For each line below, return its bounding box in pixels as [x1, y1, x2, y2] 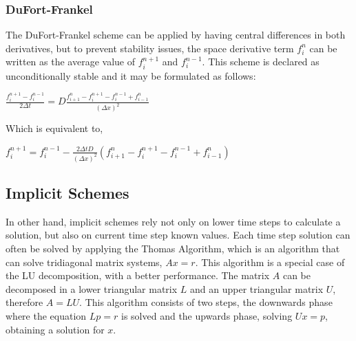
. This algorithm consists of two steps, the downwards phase [79, 295, 333, 309]
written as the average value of [6, 54, 135, 69]
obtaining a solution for [6, 322, 105, 336]
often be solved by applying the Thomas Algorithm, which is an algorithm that [6, 241, 340, 256]
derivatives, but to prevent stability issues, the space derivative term [6, 41, 294, 55]
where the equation [6, 309, 87, 322]
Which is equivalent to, [6, 121, 103, 135]
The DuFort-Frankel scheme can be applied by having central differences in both [6, 27, 346, 42]
